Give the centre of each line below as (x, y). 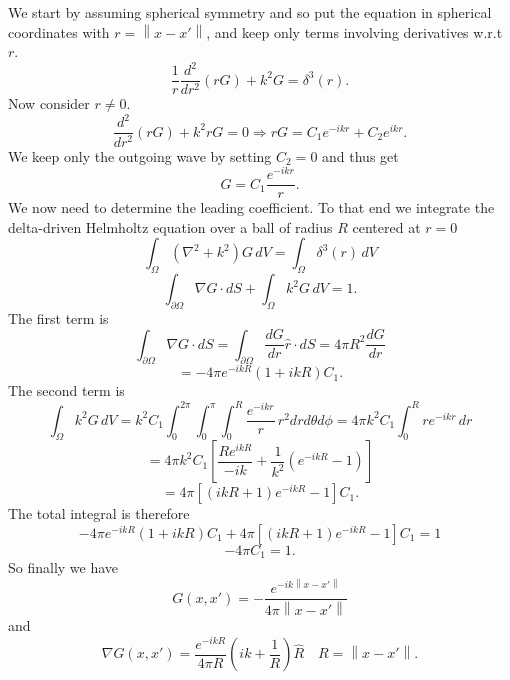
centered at (386, 226)
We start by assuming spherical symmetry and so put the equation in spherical (250, 12)
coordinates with (59, 31)
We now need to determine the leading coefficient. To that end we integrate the (251, 207)
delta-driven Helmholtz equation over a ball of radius (170, 226)
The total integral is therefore (99, 513)
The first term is (58, 318)
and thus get (360, 155)
